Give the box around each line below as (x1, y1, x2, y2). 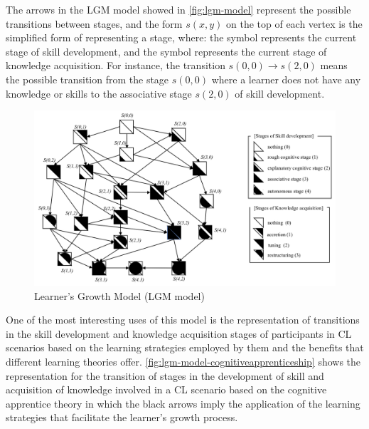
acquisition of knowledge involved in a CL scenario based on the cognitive (6, 382, 327, 397)
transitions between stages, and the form (6, 16, 183, 31)
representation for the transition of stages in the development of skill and (6, 368, 324, 383)
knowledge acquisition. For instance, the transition (6, 58, 225, 73)
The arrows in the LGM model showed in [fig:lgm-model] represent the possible (6, 2, 351, 16)
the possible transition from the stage (6, 71, 169, 86)
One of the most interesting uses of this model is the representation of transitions (6, 312, 360, 327)
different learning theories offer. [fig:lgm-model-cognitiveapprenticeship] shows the (6, 354, 361, 369)
